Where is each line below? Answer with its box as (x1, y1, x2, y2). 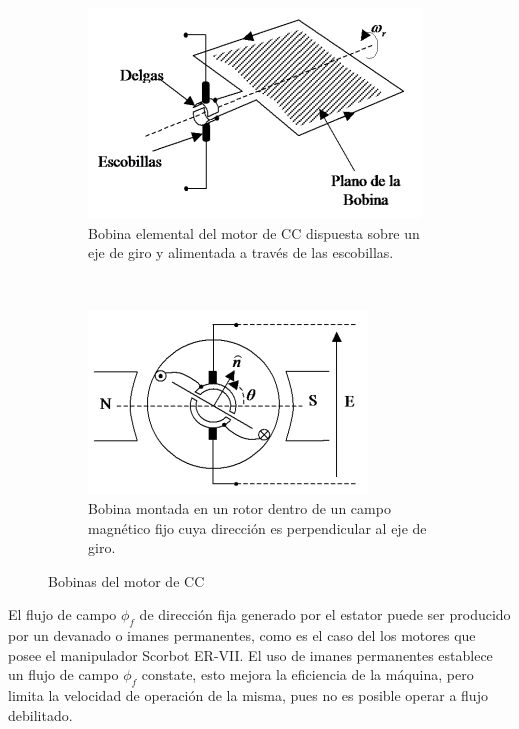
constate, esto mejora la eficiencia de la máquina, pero (141, 664, 474, 685)
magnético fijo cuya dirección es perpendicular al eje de (88, 517, 427, 538)
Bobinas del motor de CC (48, 570, 205, 591)
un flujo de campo (8, 664, 119, 685)
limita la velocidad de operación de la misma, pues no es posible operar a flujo (8, 685, 488, 706)
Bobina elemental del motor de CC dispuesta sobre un (88, 222, 420, 243)
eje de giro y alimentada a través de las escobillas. (88, 242, 394, 263)
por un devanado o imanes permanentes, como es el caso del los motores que (8, 625, 476, 646)
